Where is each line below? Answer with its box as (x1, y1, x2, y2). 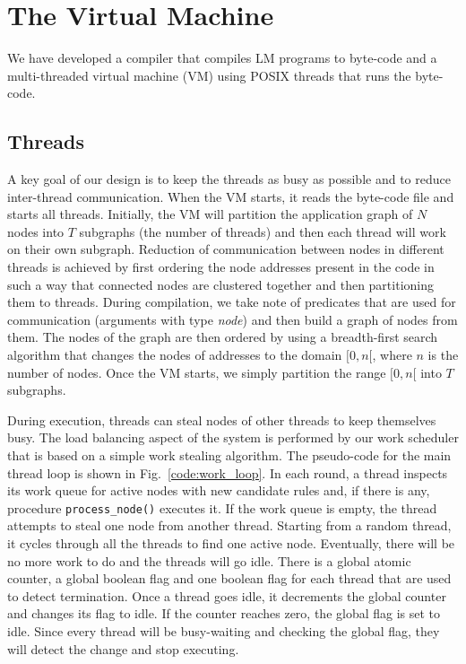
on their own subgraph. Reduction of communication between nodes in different (7, 240, 444, 258)
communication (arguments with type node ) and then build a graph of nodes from (7, 310, 458, 328)
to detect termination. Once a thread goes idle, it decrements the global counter (7, 586, 446, 605)
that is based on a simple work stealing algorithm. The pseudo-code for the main (7, 446, 452, 465)
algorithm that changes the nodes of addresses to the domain (7, 345, 342, 364)
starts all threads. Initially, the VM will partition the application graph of (7, 205, 413, 223)
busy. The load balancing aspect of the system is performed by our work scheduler (7, 428, 459, 447)
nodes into (7, 222, 65, 240)
